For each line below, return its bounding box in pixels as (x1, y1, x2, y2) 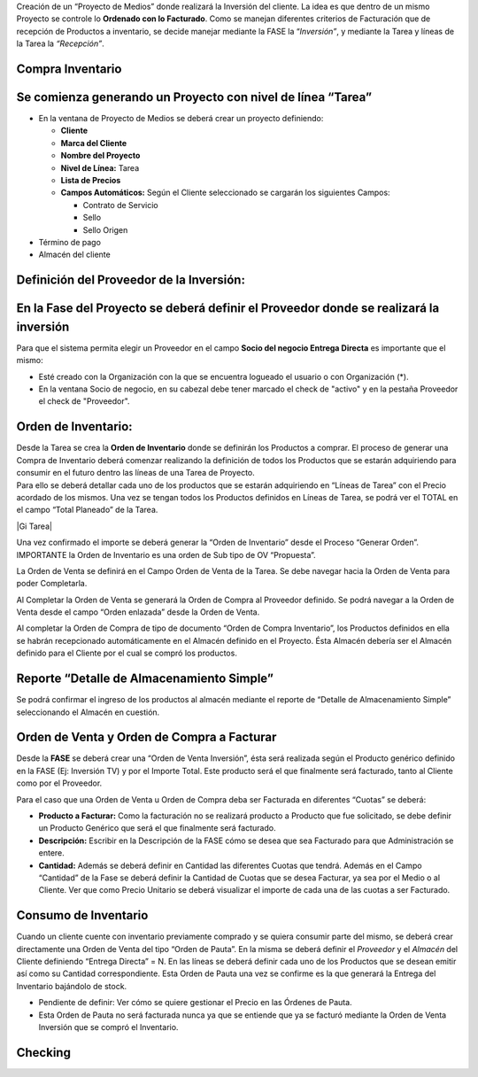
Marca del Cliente (60, 137, 127, 148)
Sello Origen (82, 224, 128, 235)
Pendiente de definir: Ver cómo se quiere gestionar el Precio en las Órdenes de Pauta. (38, 997, 353, 1008)
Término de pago (38, 237, 102, 247)
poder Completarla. (16, 578, 88, 589)
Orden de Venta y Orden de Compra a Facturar (16, 730, 277, 745)
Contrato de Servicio (82, 199, 158, 210)
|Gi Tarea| (16, 521, 53, 531)
